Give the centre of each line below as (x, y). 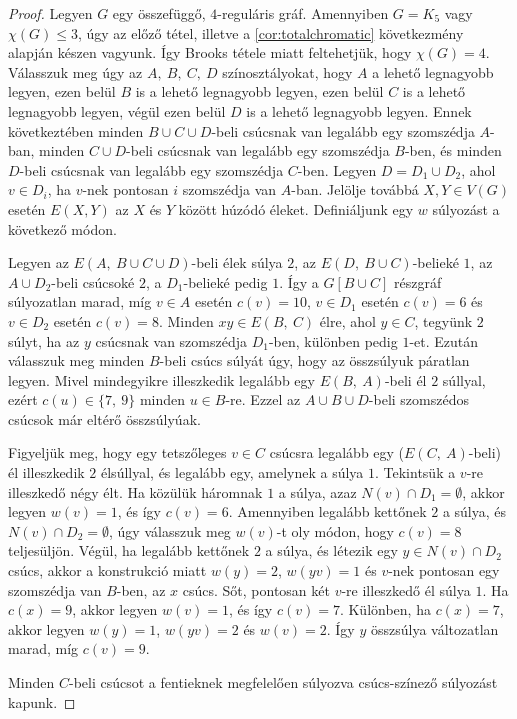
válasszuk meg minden (76, 360)
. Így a (299, 281)
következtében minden (76, 130)
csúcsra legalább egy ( (337, 452)
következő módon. (62, 228)
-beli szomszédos (418, 399)
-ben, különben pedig (333, 340)
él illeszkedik (46, 472)
